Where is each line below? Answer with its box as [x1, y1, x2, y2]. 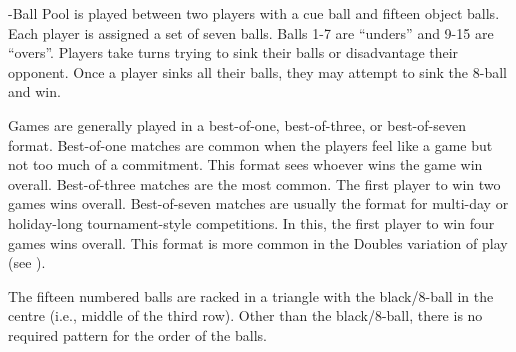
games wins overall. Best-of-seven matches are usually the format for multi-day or [8, 193, 509, 214]
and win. [8, 81, 61, 102]
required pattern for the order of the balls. [8, 324, 267, 345]
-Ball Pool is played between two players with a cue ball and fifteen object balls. [8, 3, 500, 23]
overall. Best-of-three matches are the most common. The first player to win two [8, 173, 501, 194]
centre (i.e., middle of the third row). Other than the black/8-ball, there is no [8, 305, 483, 326]
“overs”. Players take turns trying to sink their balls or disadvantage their [8, 42, 459, 63]
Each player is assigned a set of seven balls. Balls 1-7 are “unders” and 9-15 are [8, 22, 494, 43]
